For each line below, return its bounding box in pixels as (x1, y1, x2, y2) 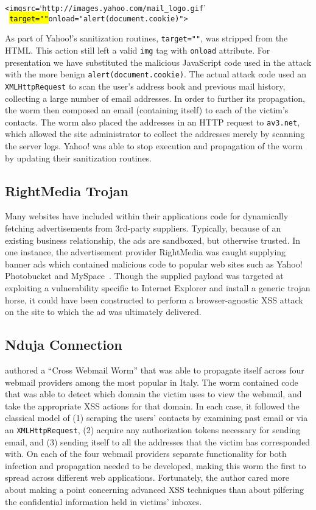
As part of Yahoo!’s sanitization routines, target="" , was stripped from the (5, 32, 288, 44)
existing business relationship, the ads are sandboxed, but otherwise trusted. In (5, 233, 301, 246)
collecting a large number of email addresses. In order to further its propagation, (5, 91, 305, 104)
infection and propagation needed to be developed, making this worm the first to (5, 459, 306, 472)
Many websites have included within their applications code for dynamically (5, 210, 289, 222)
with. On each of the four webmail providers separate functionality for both (5, 447, 287, 460)
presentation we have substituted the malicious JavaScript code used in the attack (5, 55, 312, 68)
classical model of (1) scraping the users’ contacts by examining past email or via (5, 411, 308, 424)
